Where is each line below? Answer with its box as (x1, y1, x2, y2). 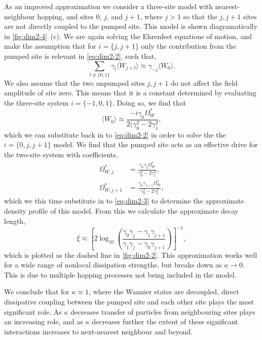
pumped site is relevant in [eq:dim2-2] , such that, (4, 50, 157, 61)
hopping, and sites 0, (37, 11, 102, 21)
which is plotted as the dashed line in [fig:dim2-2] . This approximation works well (4, 249, 257, 260)
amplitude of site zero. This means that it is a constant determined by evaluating (4, 87, 256, 98)
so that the (183, 11, 217, 21)
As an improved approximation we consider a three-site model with (4, 1, 213, 11)
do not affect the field (170, 77, 238, 88)
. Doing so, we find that (112, 97, 186, 108)
